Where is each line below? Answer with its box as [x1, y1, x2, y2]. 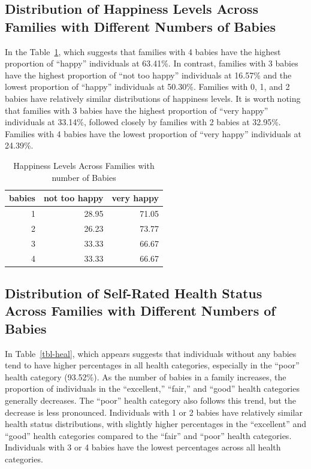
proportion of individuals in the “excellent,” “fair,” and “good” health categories [5, 382, 300, 395]
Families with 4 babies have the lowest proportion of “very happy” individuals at [5, 127, 301, 140]
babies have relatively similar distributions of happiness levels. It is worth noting [5, 92, 301, 104]
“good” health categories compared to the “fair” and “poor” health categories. [5, 429, 292, 441]
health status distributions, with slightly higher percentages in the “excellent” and [5, 417, 307, 430]
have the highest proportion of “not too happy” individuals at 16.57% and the [5, 68, 292, 81]
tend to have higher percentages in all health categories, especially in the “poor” [5, 359, 300, 371]
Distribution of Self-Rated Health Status [5, 283, 262, 302]
